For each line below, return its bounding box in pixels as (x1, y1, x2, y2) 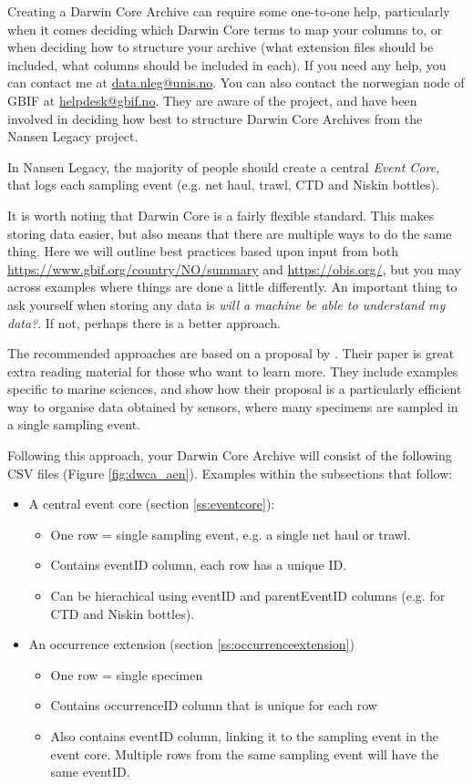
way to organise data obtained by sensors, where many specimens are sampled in (7, 397, 458, 416)
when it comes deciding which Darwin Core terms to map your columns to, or (7, 19, 443, 38)
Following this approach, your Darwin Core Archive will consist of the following (7, 446, 452, 465)
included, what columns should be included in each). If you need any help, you (7, 55, 447, 74)
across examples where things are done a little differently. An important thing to (7, 277, 458, 296)
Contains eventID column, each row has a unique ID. (50, 555, 347, 574)
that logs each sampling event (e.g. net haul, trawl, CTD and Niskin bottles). (7, 175, 439, 194)
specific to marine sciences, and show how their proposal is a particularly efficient (7, 379, 462, 398)
